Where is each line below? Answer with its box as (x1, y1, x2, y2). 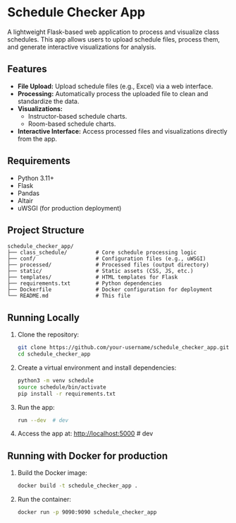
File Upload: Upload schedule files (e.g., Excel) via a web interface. (17, 82, 213, 90)
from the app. (17, 134, 58, 143)
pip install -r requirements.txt (17, 390, 116, 397)
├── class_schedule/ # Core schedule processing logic (7, 249, 197, 257)
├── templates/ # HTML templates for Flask (7, 274, 178, 281)
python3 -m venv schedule (17, 377, 94, 384)
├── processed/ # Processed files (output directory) (7, 261, 210, 269)
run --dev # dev (17, 416, 69, 424)
